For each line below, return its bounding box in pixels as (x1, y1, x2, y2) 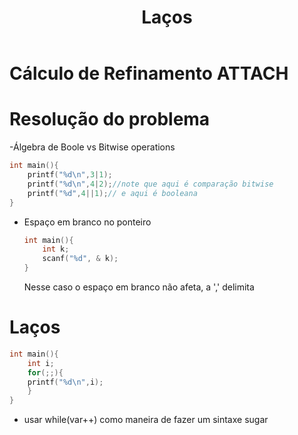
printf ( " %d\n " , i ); (27, 377, 104, 387)
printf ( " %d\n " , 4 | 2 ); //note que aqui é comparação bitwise (27, 179, 274, 189)
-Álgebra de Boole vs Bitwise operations (9, 141, 176, 153)
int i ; (27, 358, 55, 368)
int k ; (42, 244, 70, 255)
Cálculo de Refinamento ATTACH (9, 62, 289, 85)
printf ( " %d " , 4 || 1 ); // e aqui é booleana (27, 188, 198, 198)
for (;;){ (27, 367, 64, 378)
